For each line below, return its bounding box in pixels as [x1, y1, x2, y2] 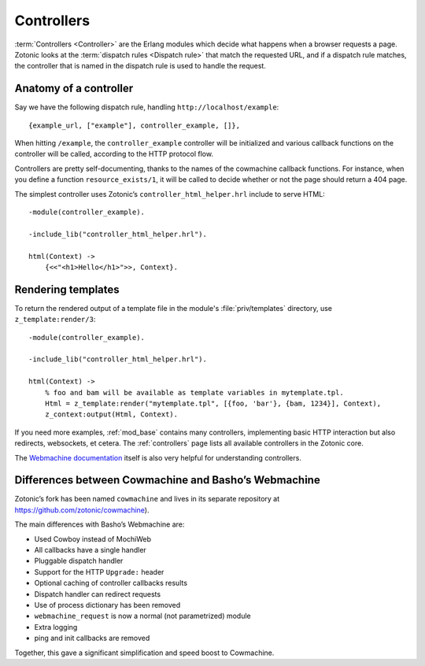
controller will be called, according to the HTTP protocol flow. [14, 150, 214, 159]
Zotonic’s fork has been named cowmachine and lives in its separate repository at [14, 494, 280, 504]
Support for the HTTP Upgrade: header [34, 567, 164, 576]
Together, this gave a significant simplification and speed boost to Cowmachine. [14, 648, 275, 657]
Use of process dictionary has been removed [34, 600, 181, 609]
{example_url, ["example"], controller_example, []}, [28, 120, 240, 130]
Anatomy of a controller [14, 82, 134, 95]
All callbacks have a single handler [34, 545, 147, 554]
